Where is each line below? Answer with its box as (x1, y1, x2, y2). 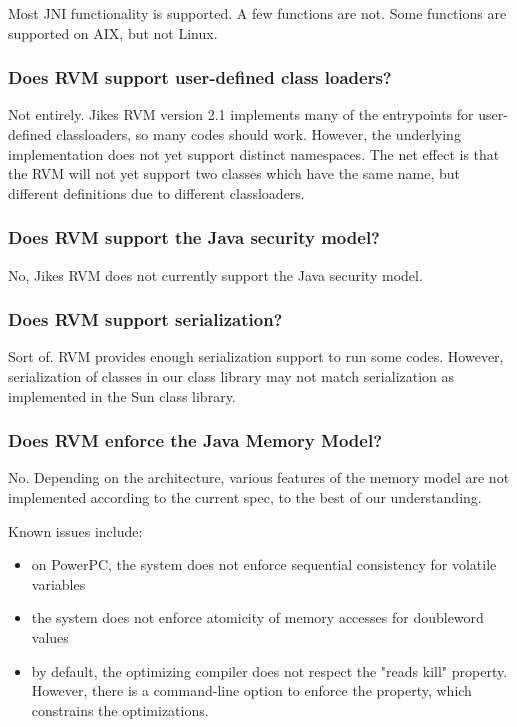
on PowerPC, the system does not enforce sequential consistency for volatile (31, 554, 497, 575)
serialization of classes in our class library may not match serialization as (8, 366, 455, 386)
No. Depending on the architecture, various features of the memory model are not (8, 467, 510, 488)
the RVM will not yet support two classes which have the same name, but (8, 163, 461, 184)
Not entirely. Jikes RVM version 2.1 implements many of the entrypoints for (8, 104, 474, 125)
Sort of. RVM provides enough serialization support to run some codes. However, (8, 346, 504, 367)
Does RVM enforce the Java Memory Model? (8, 428, 383, 453)
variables (31, 573, 86, 594)
